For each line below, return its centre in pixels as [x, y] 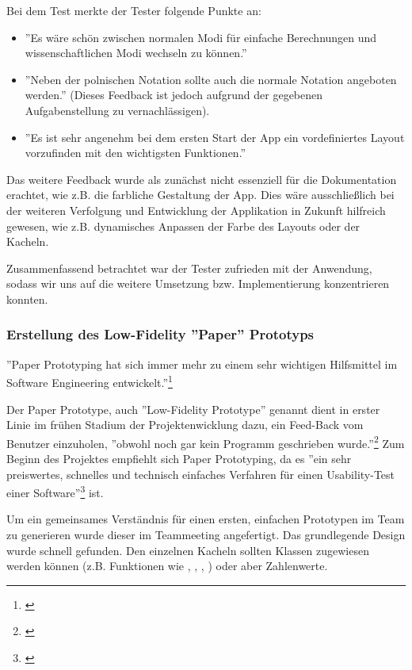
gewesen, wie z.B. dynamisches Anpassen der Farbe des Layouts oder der [183, 226]
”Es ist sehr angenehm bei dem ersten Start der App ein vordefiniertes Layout [215, 137]
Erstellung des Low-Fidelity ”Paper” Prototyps [160, 334]
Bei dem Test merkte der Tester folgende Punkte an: [134, 10]
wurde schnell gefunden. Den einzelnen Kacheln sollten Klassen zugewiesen [188, 550]
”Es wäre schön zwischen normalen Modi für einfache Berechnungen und [201, 37]
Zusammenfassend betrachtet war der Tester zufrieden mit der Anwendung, [189, 268]
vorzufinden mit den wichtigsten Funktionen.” [135, 153]
